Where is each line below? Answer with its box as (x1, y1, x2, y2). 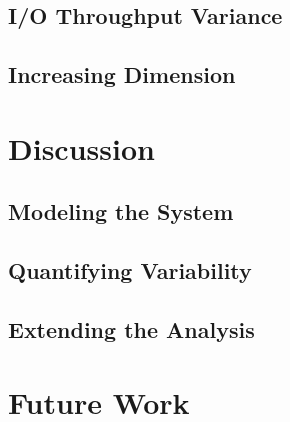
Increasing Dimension (8, 59, 236, 90)
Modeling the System (8, 196, 234, 227)
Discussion (8, 127, 155, 168)
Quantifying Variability (8, 255, 252, 286)
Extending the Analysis (8, 313, 255, 344)
